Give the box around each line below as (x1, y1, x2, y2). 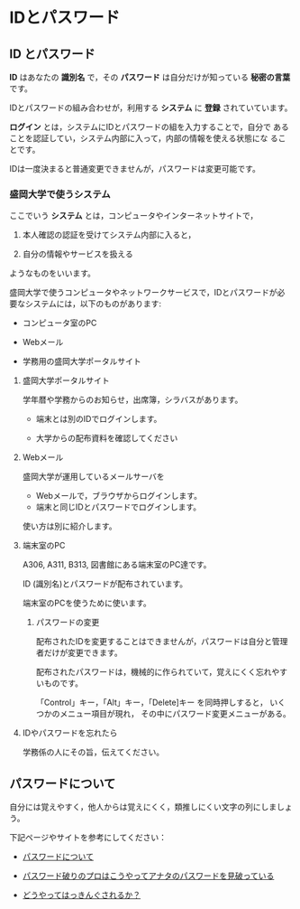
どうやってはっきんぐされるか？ (22, 890, 141, 901)
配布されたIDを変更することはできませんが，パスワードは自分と (35, 636, 273, 647)
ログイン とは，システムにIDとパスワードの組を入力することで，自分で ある (9, 122, 290, 132)
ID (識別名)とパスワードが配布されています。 (22, 578, 187, 589)
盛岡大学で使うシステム (9, 188, 111, 201)
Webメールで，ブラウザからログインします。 (35, 491, 203, 501)
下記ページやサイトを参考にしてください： (9, 832, 167, 843)
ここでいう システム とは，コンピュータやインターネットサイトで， (9, 211, 259, 221)
